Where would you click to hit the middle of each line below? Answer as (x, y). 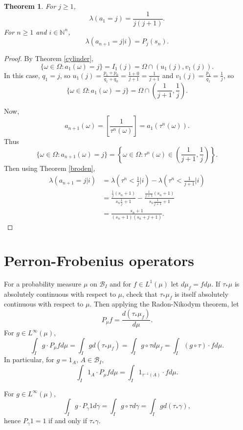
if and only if (68, 420)
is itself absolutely (202, 294)
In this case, (22, 75)
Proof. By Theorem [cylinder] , (49, 58)
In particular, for (29, 359)
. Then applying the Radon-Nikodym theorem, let (164, 304)
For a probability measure (43, 283)
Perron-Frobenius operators (99, 260)
